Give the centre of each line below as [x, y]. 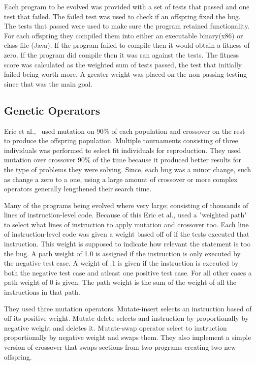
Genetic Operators [52, 110]
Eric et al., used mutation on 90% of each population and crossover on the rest [125, 131]
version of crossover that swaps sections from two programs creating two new [120, 347]
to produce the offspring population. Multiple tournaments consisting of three [121, 140]
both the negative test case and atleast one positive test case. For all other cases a [128, 272]
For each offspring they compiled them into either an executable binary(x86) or [124, 35]
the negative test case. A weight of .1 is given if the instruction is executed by [121, 263]
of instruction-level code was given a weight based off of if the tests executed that [127, 234]
